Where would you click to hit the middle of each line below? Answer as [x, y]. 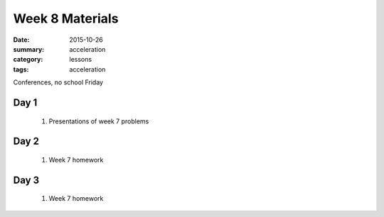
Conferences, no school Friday [58, 82]
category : [28, 60]
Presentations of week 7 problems [99, 121]
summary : [29, 49]
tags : [21, 69]
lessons [81, 60]
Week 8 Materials [66, 18]
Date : [21, 40]
